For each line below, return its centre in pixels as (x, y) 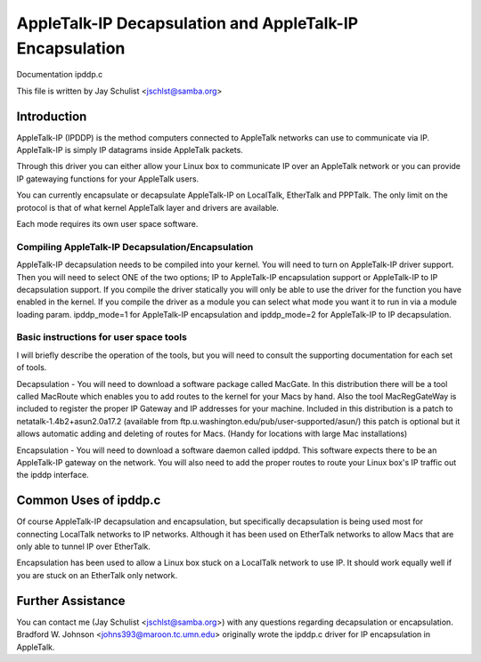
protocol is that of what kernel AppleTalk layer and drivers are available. (148, 207)
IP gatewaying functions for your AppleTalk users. (108, 179)
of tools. (32, 367)
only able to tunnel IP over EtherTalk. (84, 546)
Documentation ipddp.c (60, 75)
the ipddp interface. (53, 475)
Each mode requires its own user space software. (107, 223)
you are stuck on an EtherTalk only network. (97, 575)
